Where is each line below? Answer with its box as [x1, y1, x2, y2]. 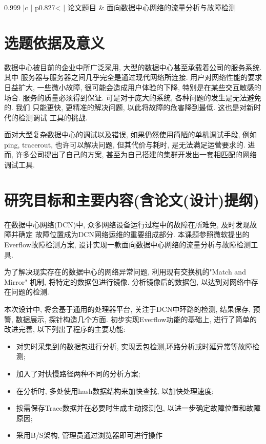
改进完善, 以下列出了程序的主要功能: [4, 324, 126, 334]
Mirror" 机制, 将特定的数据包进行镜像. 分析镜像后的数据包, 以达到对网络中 [4, 276, 251, 287]
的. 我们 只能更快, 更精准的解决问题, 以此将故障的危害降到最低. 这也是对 [4, 102, 247, 113]
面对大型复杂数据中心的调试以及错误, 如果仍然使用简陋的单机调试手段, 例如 [4, 129, 257, 140]
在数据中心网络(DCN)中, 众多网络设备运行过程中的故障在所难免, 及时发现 [4, 219, 250, 229]
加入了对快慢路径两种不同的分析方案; [16, 368, 140, 378]
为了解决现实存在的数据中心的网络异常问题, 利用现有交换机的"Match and [4, 266, 246, 277]
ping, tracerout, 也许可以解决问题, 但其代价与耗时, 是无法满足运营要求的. [4, 139, 245, 150]
